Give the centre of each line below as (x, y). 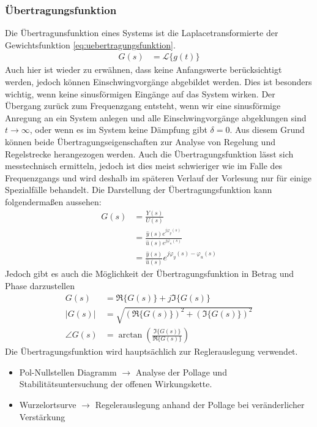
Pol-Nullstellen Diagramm (68, 372)
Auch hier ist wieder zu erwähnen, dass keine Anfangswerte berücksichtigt (144, 70)
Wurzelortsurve (48, 404)
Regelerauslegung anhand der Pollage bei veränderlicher (200, 404)
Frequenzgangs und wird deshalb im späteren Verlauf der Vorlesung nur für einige (158, 177)
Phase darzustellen (40, 285)
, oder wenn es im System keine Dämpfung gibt (118, 130)
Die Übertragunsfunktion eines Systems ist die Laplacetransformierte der (142, 33)
